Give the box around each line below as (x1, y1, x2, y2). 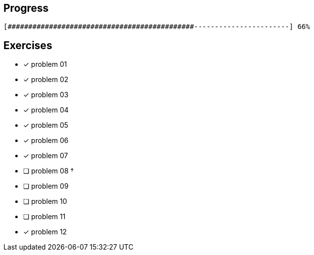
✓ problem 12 (23, 227, 67, 236)
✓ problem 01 (23, 60, 67, 69)
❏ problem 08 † (23, 167, 74, 175)
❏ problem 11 (23, 212, 66, 221)
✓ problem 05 (23, 121, 68, 130)
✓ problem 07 (23, 151, 68, 160)
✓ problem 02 (23, 75, 69, 84)
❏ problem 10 (23, 197, 67, 206)
